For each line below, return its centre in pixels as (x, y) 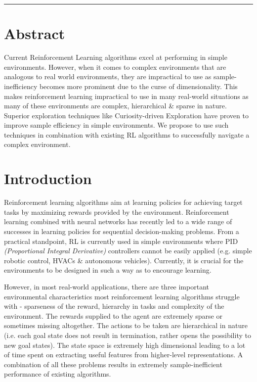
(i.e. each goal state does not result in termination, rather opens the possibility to (128, 335)
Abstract (35, 33)
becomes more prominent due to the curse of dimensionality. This (138, 86)
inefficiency (21, 86)
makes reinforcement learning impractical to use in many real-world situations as (126, 96)
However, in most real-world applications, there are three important (107, 286)
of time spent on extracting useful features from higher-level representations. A (124, 355)
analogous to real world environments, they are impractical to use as (108, 76)
